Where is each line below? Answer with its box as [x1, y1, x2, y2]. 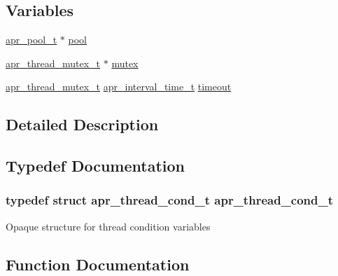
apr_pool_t [6, 32, 57, 47]
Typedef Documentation [6, 155, 185, 177]
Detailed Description [6, 113, 159, 135]
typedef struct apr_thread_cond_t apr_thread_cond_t [6, 191, 334, 209]
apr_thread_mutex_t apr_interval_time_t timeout [6, 79, 232, 94]
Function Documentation [6, 253, 190, 275]
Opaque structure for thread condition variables [6, 219, 211, 233]
